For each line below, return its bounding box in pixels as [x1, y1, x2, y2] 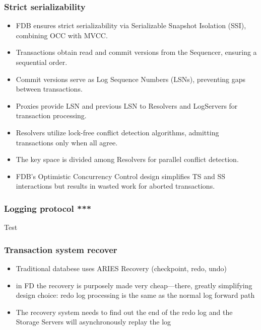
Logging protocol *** [4, 202, 92, 214]
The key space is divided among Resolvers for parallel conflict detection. [16, 154, 239, 164]
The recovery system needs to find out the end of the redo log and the [16, 306, 233, 317]
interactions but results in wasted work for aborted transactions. [16, 181, 215, 191]
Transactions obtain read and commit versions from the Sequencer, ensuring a [16, 47, 257, 57]
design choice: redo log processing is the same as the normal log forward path [16, 290, 255, 300]
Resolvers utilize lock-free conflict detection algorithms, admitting [16, 127, 219, 137]
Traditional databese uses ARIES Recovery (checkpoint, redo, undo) [16, 263, 227, 273]
